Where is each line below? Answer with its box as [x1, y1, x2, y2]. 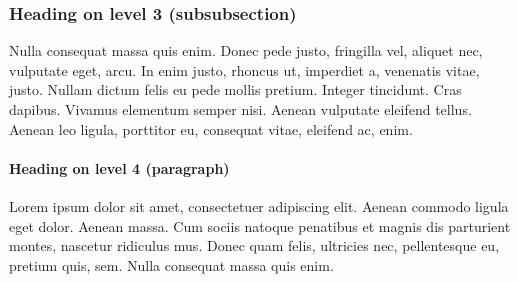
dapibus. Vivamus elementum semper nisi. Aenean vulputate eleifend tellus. [9, 99, 472, 119]
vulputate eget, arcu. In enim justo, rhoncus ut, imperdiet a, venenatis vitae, [9, 59, 480, 80]
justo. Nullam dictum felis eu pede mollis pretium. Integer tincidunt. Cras [9, 79, 462, 100]
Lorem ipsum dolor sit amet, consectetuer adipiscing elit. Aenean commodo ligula [9, 195, 509, 216]
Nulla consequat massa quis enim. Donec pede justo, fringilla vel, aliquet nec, [9, 40, 483, 61]
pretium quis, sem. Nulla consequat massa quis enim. [9, 254, 334, 275]
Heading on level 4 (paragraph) [9, 157, 230, 178]
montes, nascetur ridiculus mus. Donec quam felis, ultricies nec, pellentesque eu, [9, 235, 500, 256]
